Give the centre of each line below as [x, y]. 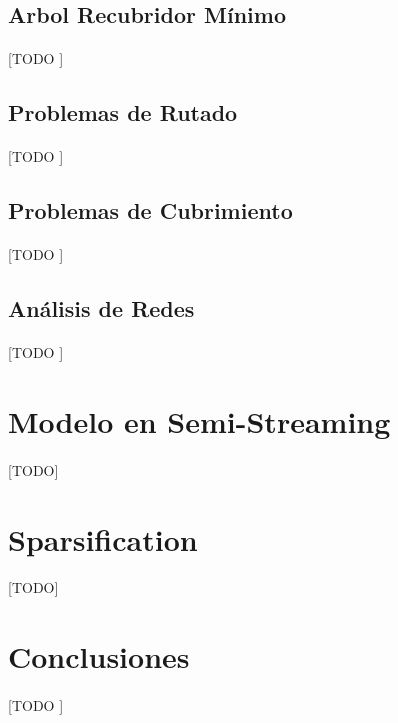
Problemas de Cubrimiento [150, 210]
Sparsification [103, 538]
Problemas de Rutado [123, 112]
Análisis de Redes [101, 308]
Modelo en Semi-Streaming [199, 421]
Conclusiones [99, 656]
